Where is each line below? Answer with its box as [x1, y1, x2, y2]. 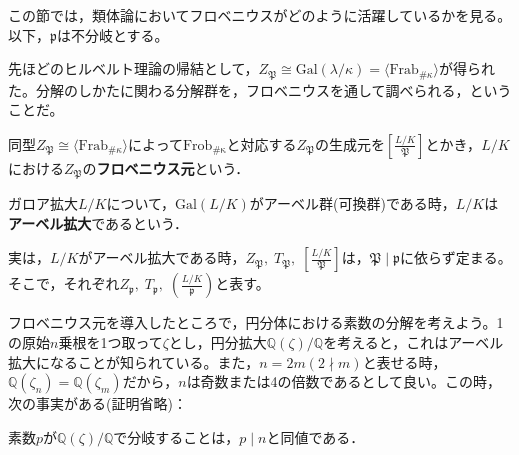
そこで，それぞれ [8, 273, 120, 294]
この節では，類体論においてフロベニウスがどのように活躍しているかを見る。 [8, 5, 512, 25]
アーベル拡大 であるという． [8, 212, 188, 233]
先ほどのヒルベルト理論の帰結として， [8, 58, 259, 79]
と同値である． [266, 426, 365, 447]
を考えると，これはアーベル [323, 332, 504, 353]
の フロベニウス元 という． [82, 157, 250, 178]
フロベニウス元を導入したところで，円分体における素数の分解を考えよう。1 [8, 312, 504, 333]
